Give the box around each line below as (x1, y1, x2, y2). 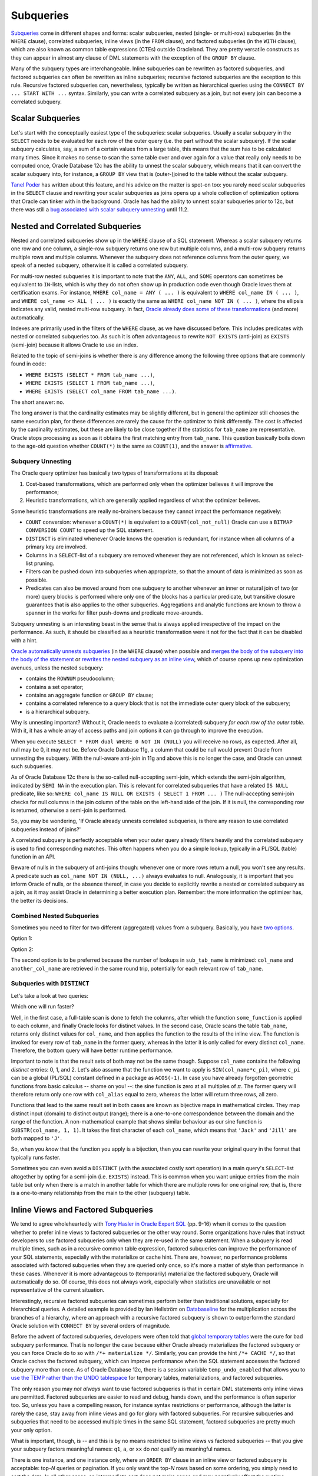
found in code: (11, 360, 47, 367)
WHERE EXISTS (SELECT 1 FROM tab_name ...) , (25, 380, 155, 387)
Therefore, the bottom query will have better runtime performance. (11, 1047, 173, 1054)
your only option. (11, 1426, 52, 1433)
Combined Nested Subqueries (11, 912, 100, 920)
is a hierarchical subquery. (25, 708, 90, 715)
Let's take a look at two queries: (11, 992, 88, 999)
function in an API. (11, 853, 56, 860)
